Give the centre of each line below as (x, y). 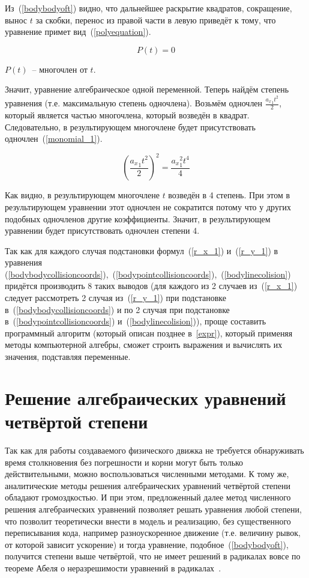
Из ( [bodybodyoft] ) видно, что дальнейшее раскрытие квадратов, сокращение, (148, 8)
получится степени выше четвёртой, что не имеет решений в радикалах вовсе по (153, 556)
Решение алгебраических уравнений (145, 397)
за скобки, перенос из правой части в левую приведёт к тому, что (156, 20)
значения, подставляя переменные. (68, 357)
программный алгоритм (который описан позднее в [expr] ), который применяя (149, 333)
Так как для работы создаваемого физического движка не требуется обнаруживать (154, 450)
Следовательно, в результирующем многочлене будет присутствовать (130, 126)
